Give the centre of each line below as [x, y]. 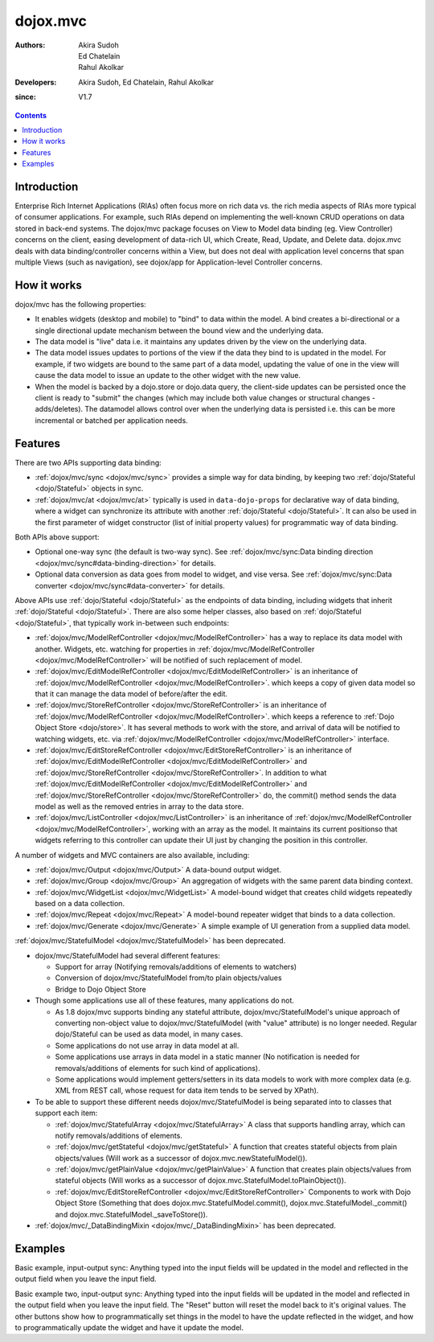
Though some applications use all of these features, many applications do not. [165, 1000]
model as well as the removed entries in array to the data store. [139, 806]
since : [25, 97]
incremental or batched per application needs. [111, 420]
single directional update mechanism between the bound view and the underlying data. [179, 330]
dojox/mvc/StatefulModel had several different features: [127, 955]
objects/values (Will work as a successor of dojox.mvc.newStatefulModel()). [181, 1158]
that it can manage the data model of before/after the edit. [131, 694]
